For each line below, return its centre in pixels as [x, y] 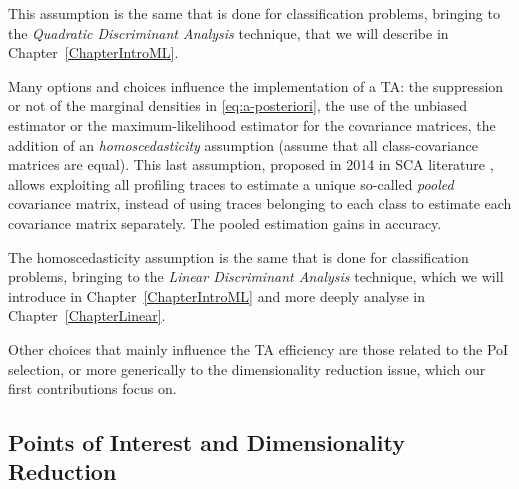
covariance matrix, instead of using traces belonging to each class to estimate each [260, 203]
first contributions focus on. [92, 388]
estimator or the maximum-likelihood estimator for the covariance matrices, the [252, 124]
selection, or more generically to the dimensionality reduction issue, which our [247, 368]
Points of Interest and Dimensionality [206, 442]
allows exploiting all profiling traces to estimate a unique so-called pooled [231, 183]
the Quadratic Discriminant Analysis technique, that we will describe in [228, 32]
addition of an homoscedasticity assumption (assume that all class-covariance [243, 144]
